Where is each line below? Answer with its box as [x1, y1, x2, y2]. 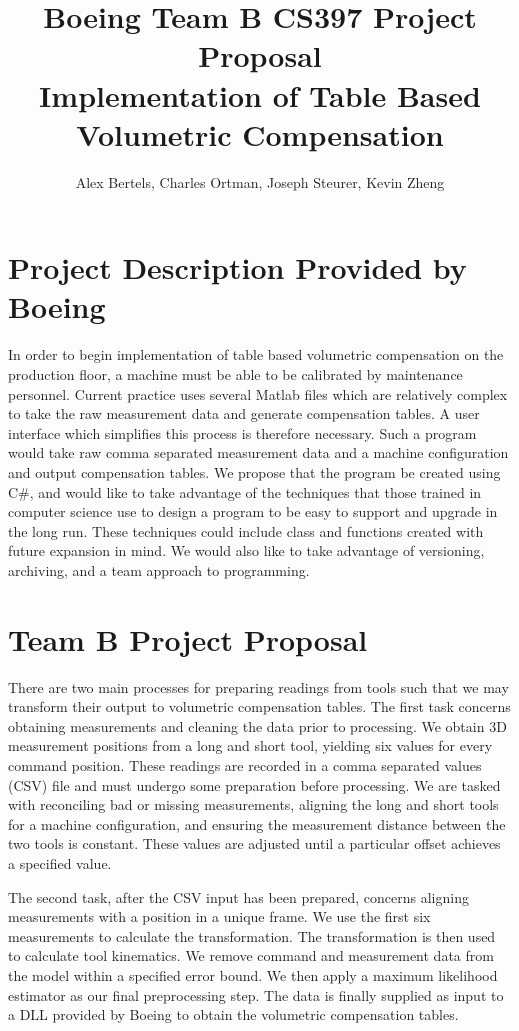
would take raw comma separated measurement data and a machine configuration [8, 442, 509, 463]
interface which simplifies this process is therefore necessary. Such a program [8, 422, 477, 443]
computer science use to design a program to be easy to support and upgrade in [8, 501, 498, 522]
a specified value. [8, 853, 112, 873]
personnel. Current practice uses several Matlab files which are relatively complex [8, 383, 508, 404]
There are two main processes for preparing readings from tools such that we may [8, 676, 509, 697]
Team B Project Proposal [8, 618, 368, 659]
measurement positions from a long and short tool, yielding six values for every [8, 735, 493, 756]
